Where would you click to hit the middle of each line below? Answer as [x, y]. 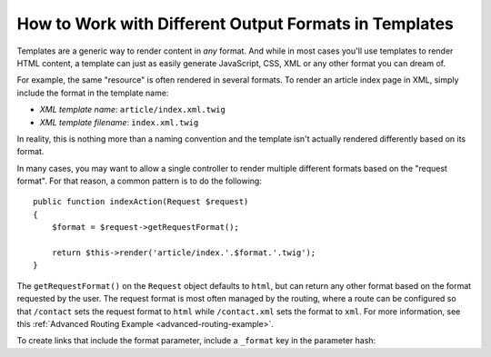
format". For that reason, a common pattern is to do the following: [140, 181]
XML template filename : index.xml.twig [119, 122]
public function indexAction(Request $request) [141, 202]
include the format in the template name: [93, 93]
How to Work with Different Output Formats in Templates [235, 24]
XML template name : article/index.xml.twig [133, 110]
